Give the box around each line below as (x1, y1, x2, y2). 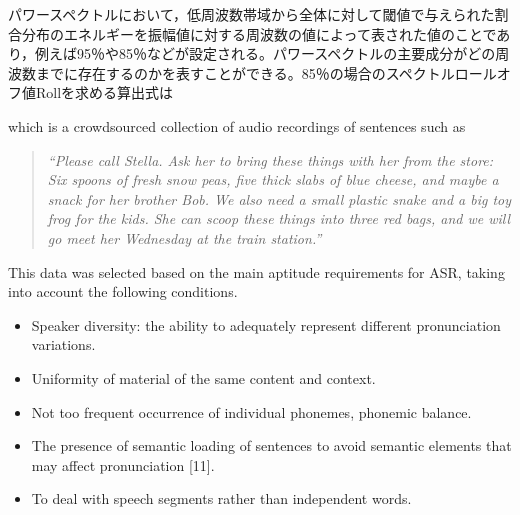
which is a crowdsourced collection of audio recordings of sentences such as (8, 115, 466, 136)
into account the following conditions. (8, 281, 238, 302)
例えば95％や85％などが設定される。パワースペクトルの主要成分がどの (35, 43, 496, 64)
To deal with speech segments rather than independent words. (31, 488, 412, 509)
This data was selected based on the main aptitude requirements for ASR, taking (8, 261, 505, 282)
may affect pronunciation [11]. (31, 454, 215, 475)
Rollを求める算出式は (35, 82, 174, 103)
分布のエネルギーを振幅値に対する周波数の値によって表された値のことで (21, 23, 497, 44)
